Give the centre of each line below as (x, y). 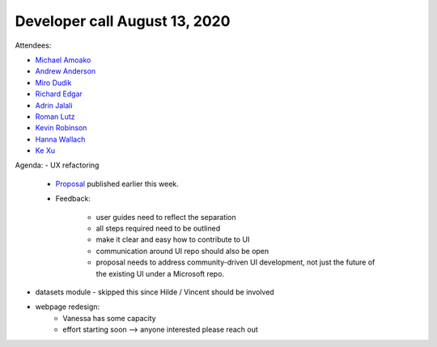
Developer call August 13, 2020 (123, 21)
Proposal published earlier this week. (117, 184)
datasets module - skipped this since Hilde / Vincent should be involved (155, 292)
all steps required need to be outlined (158, 229)
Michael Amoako (63, 60)
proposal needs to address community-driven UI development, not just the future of (235, 262)
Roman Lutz (55, 116)
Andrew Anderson (66, 71)
